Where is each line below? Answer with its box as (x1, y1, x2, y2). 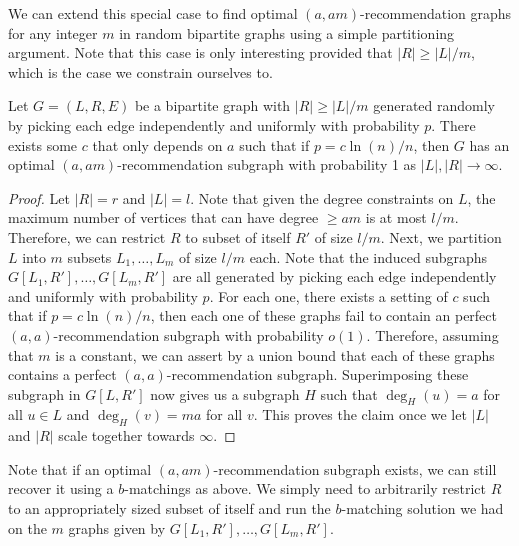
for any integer (8, 22, 98, 43)
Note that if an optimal (8, 458, 152, 479)
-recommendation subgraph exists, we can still (213, 458, 497, 479)
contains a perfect (8, 364, 117, 385)
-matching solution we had (341, 498, 504, 519)
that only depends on (92, 134, 223, 155)
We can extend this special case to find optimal (8, 3, 298, 23)
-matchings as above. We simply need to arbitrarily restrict (124, 478, 486, 499)
